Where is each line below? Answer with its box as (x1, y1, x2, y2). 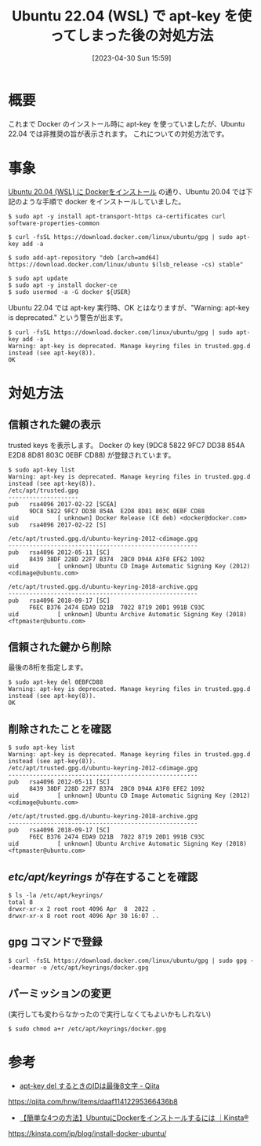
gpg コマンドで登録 (8, 935, 103, 949)
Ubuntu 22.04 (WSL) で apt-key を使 (11, 7, 252, 25)
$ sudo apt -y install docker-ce (8, 281, 118, 289)
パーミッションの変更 (8, 987, 111, 1001)
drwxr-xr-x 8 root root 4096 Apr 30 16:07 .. (8, 913, 159, 920)
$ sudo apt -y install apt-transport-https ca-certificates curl (8, 212, 226, 220)
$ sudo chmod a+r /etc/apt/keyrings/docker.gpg (8, 1025, 167, 1033)
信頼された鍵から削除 (8, 641, 111, 654)
